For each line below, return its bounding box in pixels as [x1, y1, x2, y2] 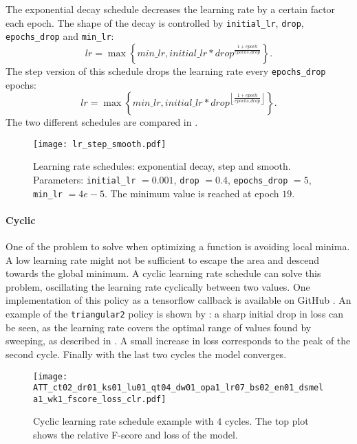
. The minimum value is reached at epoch [104, 186, 279, 200]
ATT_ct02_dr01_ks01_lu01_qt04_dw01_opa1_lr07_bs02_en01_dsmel [33, 383, 324, 393]
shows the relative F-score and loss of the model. [33, 428, 238, 442]
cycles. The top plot [224, 414, 309, 428]
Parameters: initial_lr [33, 173, 136, 186]
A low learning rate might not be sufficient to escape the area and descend [6, 252, 320, 267]
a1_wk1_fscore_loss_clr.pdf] [33, 394, 166, 404]
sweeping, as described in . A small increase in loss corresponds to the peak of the [6, 333, 351, 348]
